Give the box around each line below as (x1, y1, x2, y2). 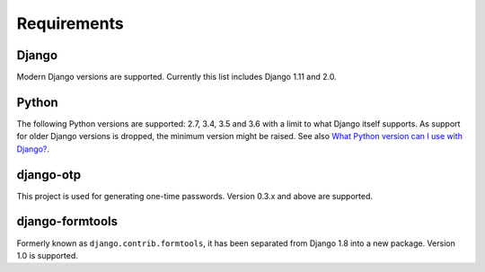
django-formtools (16, 214, 119, 229)
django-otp (16, 167, 81, 182)
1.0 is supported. (16, 250, 78, 260)
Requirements (16, 13, 125, 33)
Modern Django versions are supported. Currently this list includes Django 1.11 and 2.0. (16, 72, 337, 83)
